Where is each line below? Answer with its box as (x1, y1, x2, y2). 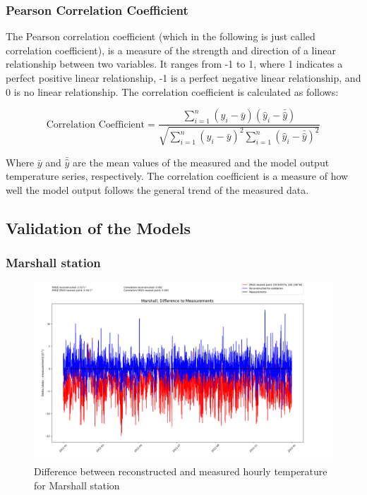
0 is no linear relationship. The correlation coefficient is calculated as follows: (6, 84, 339, 99)
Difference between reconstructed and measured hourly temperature (34, 464, 327, 479)
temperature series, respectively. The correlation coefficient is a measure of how (6, 169, 349, 183)
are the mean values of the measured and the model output (73, 154, 330, 169)
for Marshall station (34, 477, 120, 492)
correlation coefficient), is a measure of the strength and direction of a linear (6, 42, 336, 57)
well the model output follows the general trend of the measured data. (6, 182, 309, 197)
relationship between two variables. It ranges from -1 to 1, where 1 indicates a (6, 56, 343, 71)
